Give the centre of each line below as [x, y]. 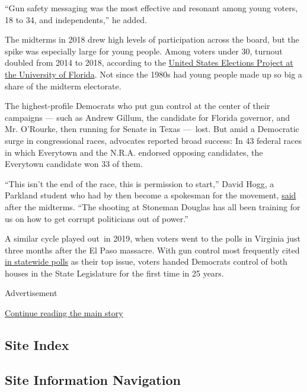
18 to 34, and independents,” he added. [76, 19]
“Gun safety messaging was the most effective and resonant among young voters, [151, 8]
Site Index [37, 345]
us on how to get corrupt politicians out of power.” [97, 218]
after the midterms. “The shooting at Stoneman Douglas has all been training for [153, 206]
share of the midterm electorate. [63, 86]
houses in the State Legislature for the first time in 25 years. [114, 273]
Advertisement [31, 293]
